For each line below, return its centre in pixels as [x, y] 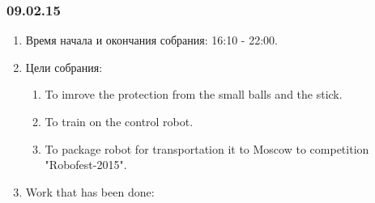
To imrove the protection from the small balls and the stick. [194, 94]
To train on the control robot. [119, 121]
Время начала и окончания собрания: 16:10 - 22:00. [151, 40]
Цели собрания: [64, 67]
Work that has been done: [90, 191]
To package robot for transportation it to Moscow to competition [207, 148]
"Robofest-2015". [86, 165]
